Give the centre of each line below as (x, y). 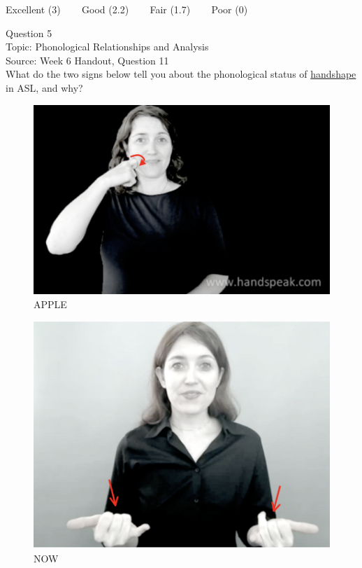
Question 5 (29, 33)
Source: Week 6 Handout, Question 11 (87, 60)
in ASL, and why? (44, 87)
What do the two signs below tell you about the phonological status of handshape (181, 74)
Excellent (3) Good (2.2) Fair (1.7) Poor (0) (127, 9)
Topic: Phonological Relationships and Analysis (107, 47)
